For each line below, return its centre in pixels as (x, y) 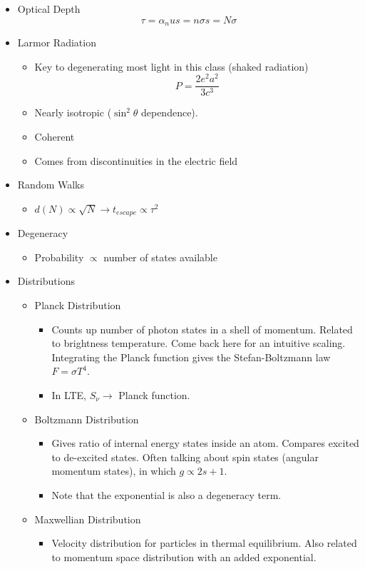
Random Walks (51, 185)
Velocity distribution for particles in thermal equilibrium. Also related (204, 543)
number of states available (160, 257)
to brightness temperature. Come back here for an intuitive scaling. (199, 343)
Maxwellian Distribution (88, 519)
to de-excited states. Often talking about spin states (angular (185, 457)
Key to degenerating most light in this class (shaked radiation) (171, 66)
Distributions (46, 281)
